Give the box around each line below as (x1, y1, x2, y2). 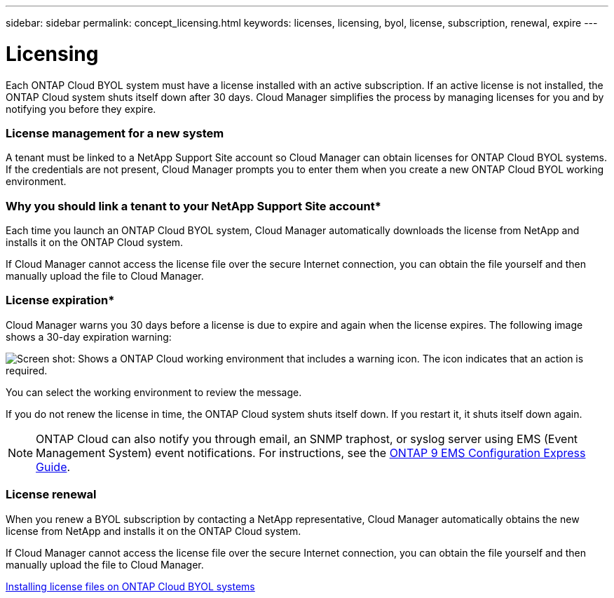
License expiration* (6, 293, 115, 308)
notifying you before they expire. (6, 102, 156, 115)
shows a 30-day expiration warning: (6, 330, 172, 343)
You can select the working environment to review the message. (6, 386, 302, 398)
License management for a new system (6, 125, 224, 140)
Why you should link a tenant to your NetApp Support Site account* (6, 198, 381, 213)
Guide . (36, 459, 71, 474)
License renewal (6, 487, 97, 502)
